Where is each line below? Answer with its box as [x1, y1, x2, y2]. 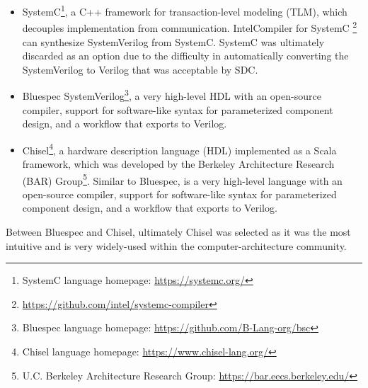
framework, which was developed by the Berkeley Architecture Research [22, 156, 335, 171]
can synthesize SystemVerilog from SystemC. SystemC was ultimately [22, 34, 325, 49]
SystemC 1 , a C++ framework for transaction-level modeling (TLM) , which [22, 2, 347, 18]
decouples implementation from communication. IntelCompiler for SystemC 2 [22, 18, 357, 35]
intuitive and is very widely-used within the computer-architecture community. [6, 238, 347, 253]
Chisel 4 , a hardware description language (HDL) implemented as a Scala [22, 140, 337, 157]
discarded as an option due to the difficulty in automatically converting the [22, 48, 349, 63]
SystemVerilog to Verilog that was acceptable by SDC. [22, 62, 258, 76]
